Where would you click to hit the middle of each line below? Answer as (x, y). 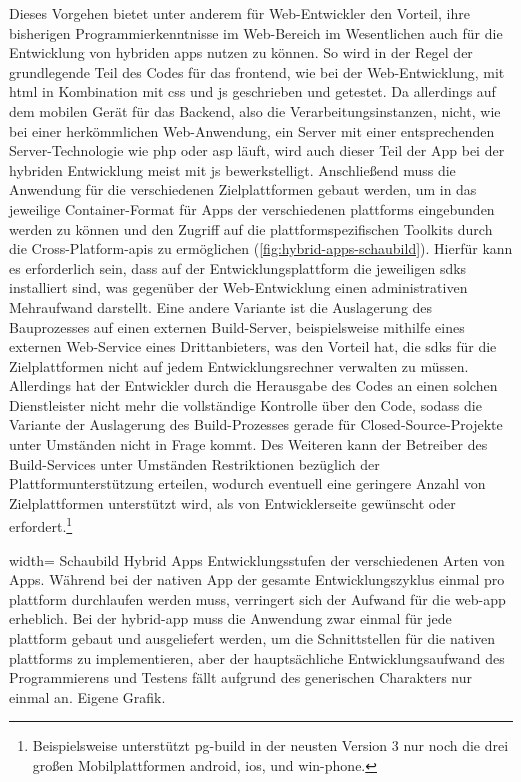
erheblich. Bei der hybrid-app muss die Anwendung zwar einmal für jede (230, 618)
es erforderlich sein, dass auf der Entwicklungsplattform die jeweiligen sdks (238, 267)
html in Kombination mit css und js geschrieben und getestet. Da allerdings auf (252, 91)
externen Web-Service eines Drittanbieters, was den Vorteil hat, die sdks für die (253, 346)
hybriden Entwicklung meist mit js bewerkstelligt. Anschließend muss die (232, 169)
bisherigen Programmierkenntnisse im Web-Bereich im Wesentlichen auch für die (256, 32)
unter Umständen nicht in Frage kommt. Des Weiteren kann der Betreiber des (248, 444)
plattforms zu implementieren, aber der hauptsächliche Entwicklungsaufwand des (257, 657)
